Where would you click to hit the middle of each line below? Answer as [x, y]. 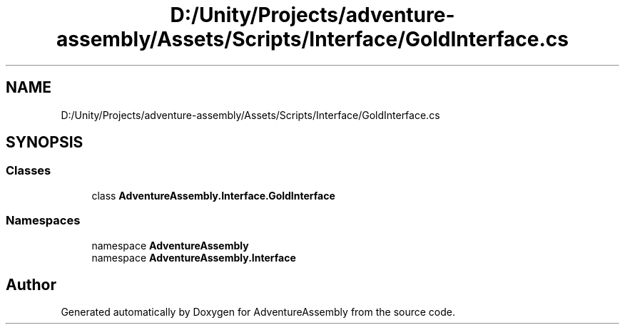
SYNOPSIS [45, 143]
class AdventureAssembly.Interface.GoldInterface [213, 195]
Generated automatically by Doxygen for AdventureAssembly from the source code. [258, 312]
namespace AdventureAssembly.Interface [194, 257]
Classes [29, 171]
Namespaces [43, 221]
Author [31, 284]
